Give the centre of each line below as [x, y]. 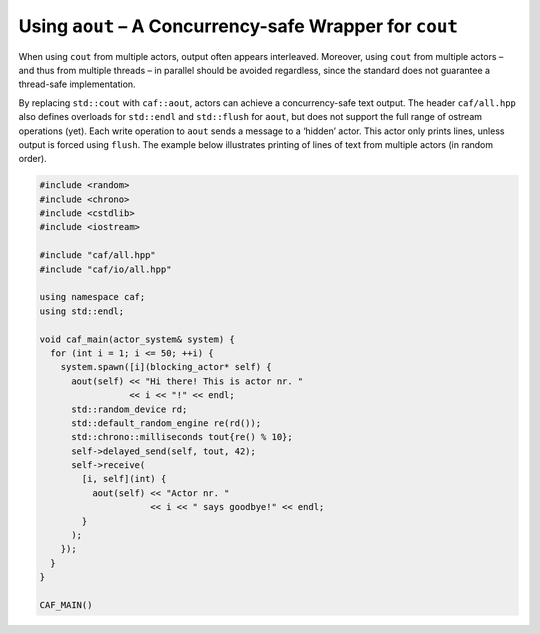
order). [32, 159]
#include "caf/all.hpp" [98, 255]
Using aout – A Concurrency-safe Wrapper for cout [238, 26]
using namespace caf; [92, 297]
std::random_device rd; [129, 409]
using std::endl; [82, 311]
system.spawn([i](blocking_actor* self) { [166, 367]
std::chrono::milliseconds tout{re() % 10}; [182, 437]
